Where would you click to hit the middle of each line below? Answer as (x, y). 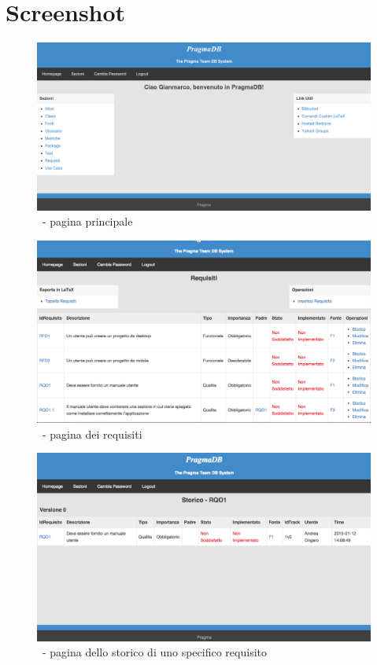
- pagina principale (87, 221)
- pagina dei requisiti (92, 434)
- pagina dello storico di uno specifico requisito (154, 652)
